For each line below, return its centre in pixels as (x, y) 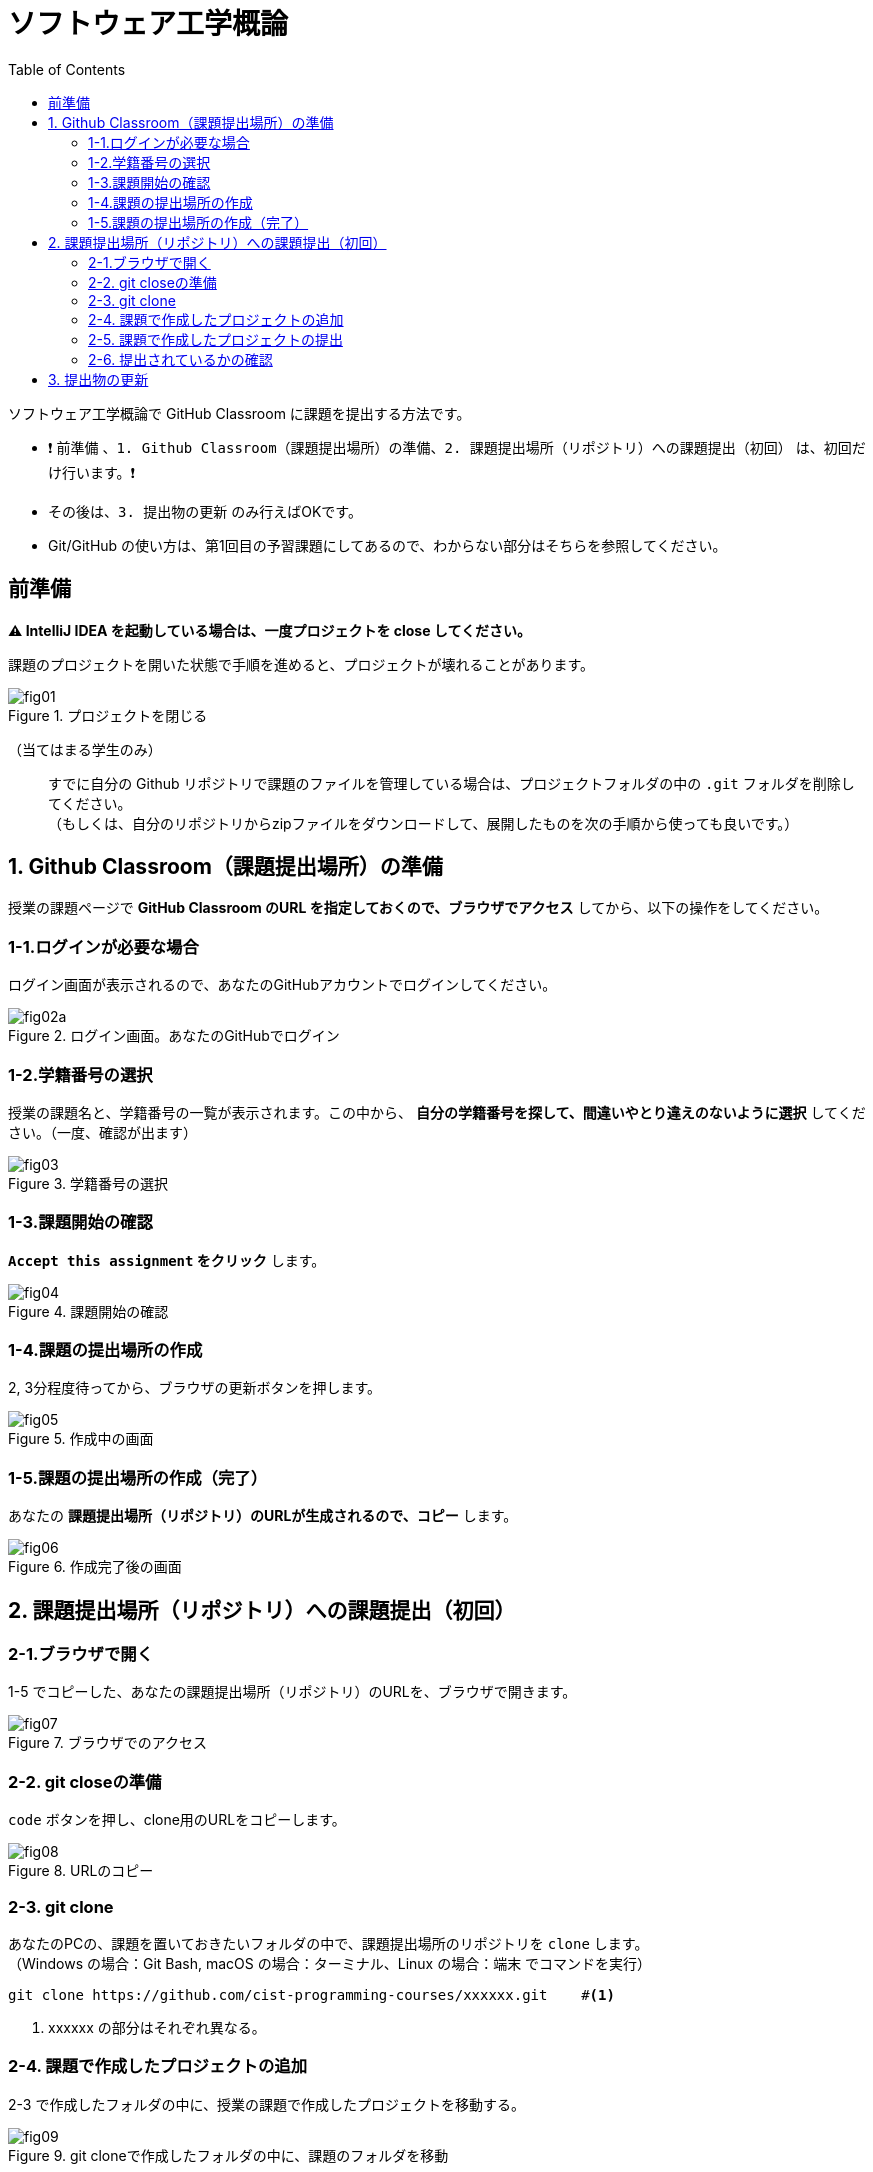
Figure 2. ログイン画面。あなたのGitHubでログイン (174, 1036)
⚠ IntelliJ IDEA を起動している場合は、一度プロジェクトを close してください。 (270, 630)
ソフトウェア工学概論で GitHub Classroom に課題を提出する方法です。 (239, 413)
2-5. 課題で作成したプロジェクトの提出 (215, 339)
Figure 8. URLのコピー (81, 1871)
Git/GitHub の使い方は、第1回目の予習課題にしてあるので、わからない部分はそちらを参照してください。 (387, 545)
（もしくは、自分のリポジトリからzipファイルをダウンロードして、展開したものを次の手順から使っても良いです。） (423, 823)
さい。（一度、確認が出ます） (102, 1132)
